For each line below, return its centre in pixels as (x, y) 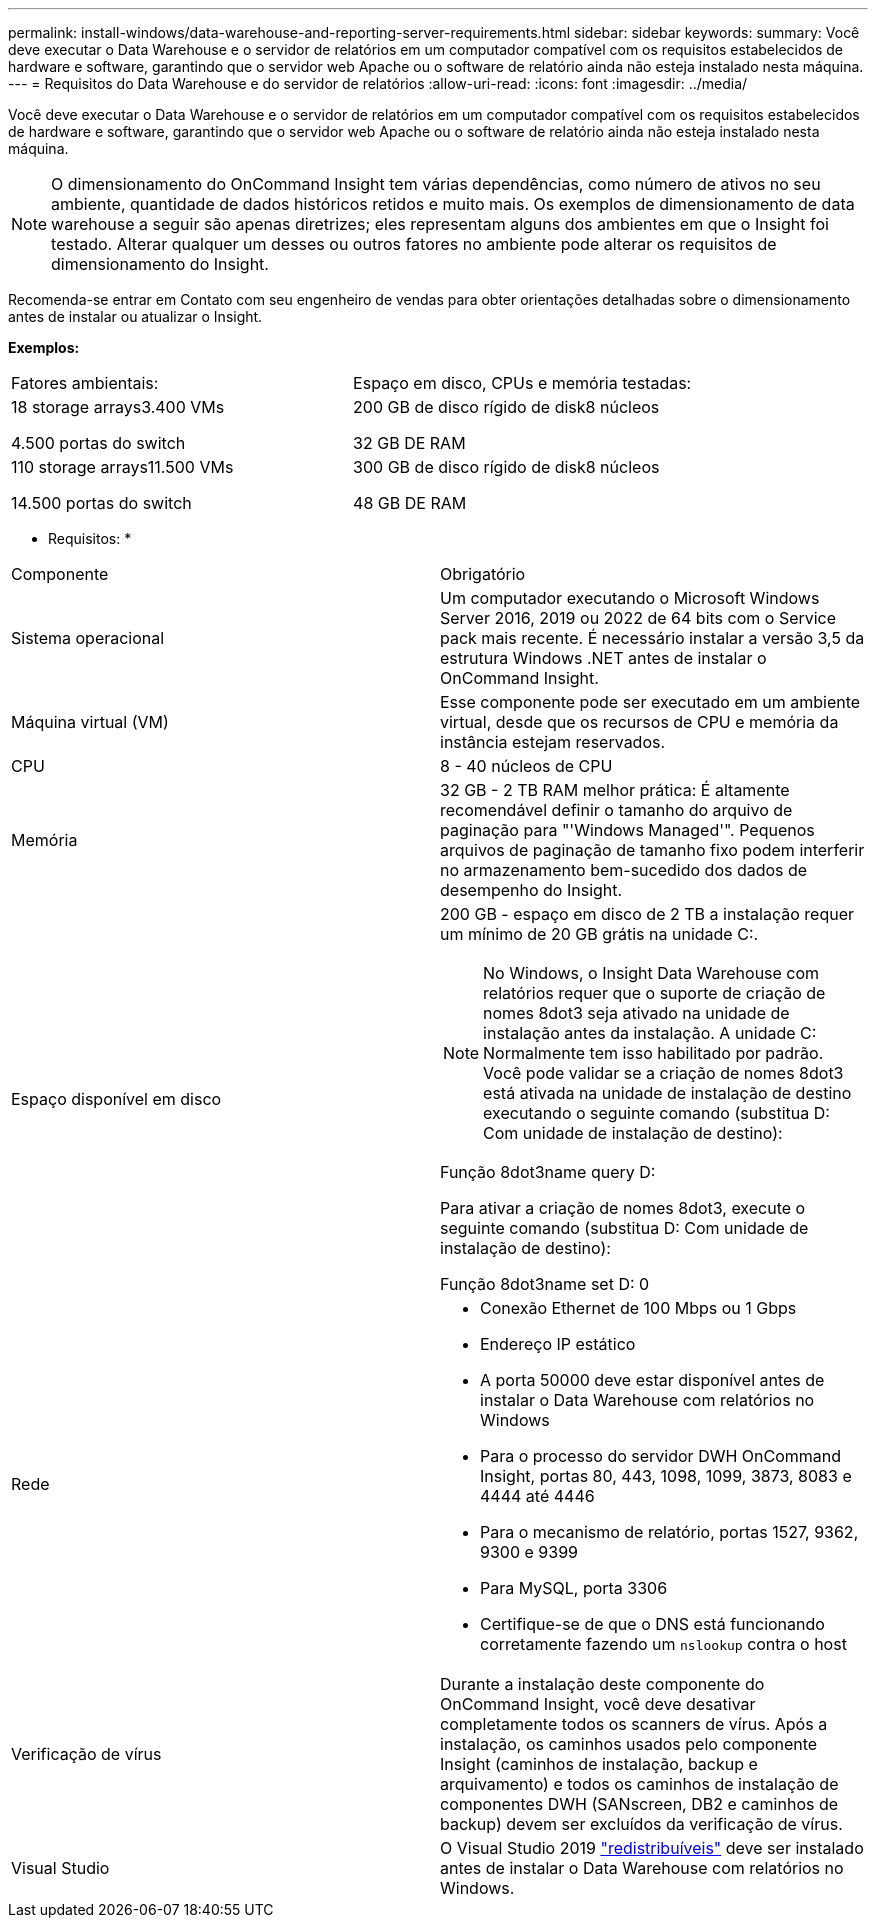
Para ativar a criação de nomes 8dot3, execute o (623, 1208)
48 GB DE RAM (410, 503)
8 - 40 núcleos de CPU (526, 766)
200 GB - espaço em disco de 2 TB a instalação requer (647, 914)
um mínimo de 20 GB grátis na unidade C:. (599, 934)
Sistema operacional (88, 638)
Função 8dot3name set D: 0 (545, 1284)
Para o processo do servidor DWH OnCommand (661, 1456)
